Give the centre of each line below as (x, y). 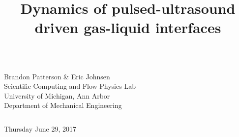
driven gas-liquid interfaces (128, 27)
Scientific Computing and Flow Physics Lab (70, 86)
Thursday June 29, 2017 (40, 128)
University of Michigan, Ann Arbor (57, 95)
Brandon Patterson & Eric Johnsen (57, 76)
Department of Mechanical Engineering (63, 105)
